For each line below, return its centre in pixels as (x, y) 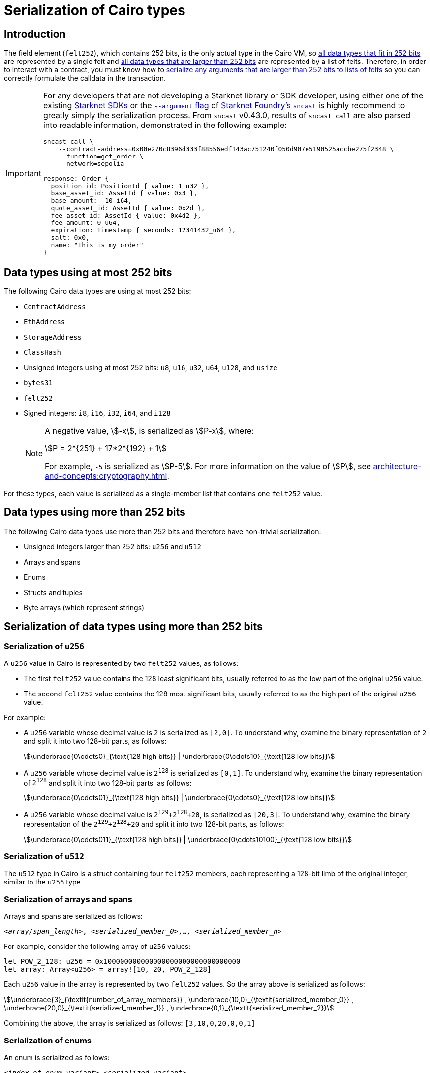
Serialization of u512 (44, 857)
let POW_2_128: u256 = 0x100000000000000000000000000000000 (122, 962)
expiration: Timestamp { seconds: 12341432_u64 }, (143, 230)
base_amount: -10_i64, (91, 201)
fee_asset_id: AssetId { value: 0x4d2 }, (126, 216)
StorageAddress (53, 337)
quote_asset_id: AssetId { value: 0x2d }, (128, 208)
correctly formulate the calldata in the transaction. (85, 78)
